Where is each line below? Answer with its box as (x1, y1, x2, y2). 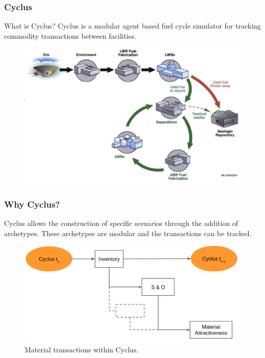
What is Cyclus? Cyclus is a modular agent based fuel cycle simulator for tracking (4, 20, 261, 31)
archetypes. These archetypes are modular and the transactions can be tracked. (4, 227, 252, 238)
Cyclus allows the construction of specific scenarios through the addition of (4, 218, 238, 228)
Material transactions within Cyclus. (24, 344, 139, 354)
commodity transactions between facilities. (4, 30, 137, 41)
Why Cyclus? (4, 197, 60, 210)
